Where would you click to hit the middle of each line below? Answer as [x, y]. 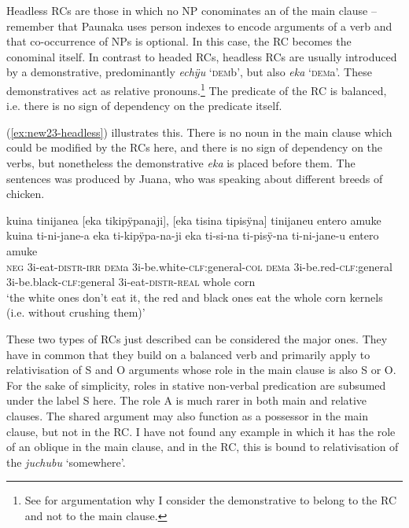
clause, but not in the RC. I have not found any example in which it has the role [201, 431]
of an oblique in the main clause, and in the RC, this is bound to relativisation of [203, 447]
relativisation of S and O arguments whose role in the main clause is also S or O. [201, 370]
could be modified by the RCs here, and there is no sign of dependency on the [195, 147]
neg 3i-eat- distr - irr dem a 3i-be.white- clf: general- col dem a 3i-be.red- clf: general [199, 266]
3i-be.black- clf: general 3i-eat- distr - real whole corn [131, 282]
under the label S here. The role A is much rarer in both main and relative [187, 400]
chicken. [26, 194]
